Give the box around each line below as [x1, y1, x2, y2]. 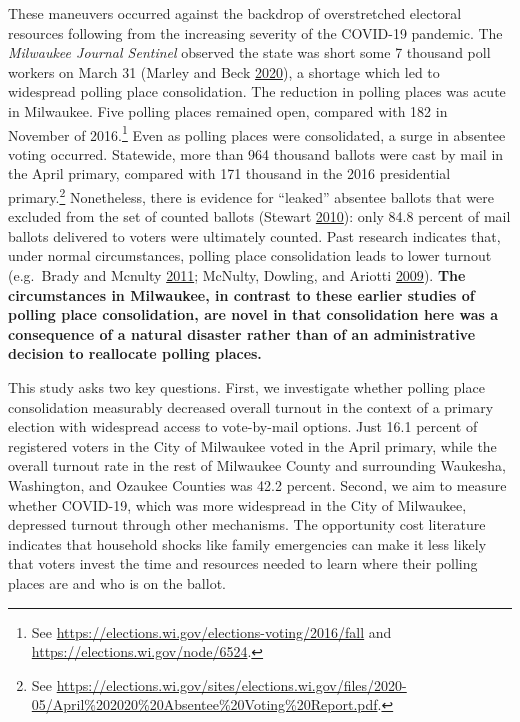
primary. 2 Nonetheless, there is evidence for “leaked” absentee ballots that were [8, 184, 494, 207]
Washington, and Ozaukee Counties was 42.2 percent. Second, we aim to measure [8, 474, 507, 495]
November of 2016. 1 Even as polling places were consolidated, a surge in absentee [8, 121, 506, 145]
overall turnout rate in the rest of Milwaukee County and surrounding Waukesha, [8, 455, 506, 476]
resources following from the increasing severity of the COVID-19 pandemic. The [8, 22, 503, 43]
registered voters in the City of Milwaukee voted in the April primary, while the [8, 435, 497, 456]
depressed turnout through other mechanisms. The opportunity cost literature [8, 514, 486, 535]
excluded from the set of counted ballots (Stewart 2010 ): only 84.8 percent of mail [8, 206, 511, 227]
